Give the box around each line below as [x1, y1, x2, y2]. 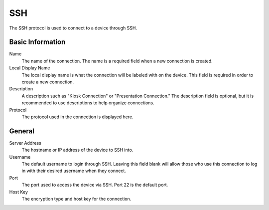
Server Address [9, 140, 42, 146]
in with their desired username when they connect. [21, 168, 127, 174]
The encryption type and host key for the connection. [21, 196, 132, 202]
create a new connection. [21, 79, 74, 85]
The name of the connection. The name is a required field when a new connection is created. [21, 58, 213, 64]
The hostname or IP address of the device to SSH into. [21, 147, 134, 153]
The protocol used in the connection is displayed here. [21, 114, 134, 120]
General [9, 127, 35, 135]
